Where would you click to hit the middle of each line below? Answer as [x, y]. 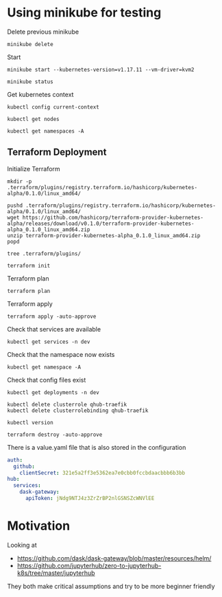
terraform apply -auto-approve [52, 316]
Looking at [22, 545]
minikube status [30, 82]
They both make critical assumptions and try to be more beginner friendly [111, 586]
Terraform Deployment [57, 152]
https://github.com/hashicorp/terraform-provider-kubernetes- [113, 217]
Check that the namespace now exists [61, 354]
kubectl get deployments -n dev [53, 392]
